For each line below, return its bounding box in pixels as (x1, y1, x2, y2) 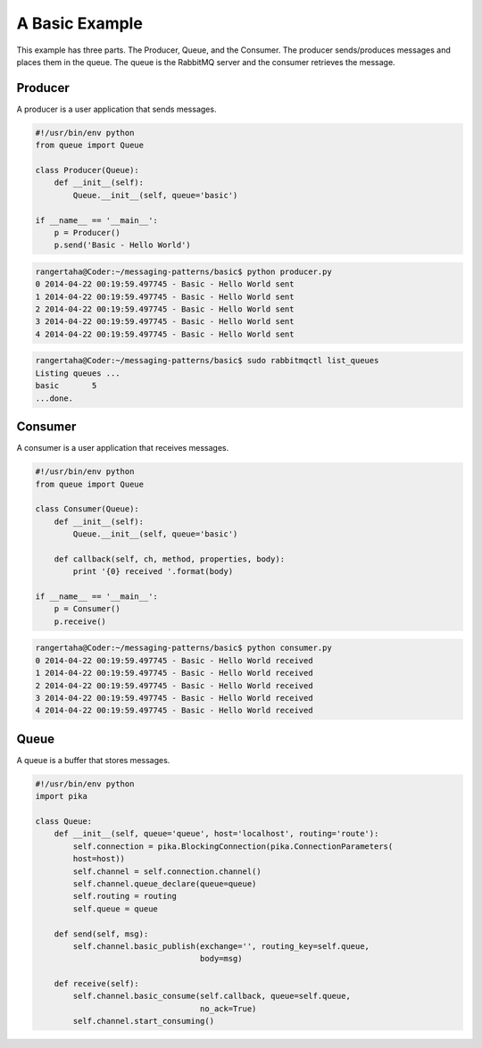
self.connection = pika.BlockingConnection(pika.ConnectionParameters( (72, 841, 394, 852)
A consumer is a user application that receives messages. (16, 443, 229, 453)
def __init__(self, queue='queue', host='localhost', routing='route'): (54, 828, 379, 839)
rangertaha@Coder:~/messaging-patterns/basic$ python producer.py (35, 266, 332, 277)
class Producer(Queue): (35, 165, 140, 175)
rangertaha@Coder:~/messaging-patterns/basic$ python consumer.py (35, 643, 332, 653)
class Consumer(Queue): (35, 504, 140, 514)
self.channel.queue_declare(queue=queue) (72, 878, 257, 888)
